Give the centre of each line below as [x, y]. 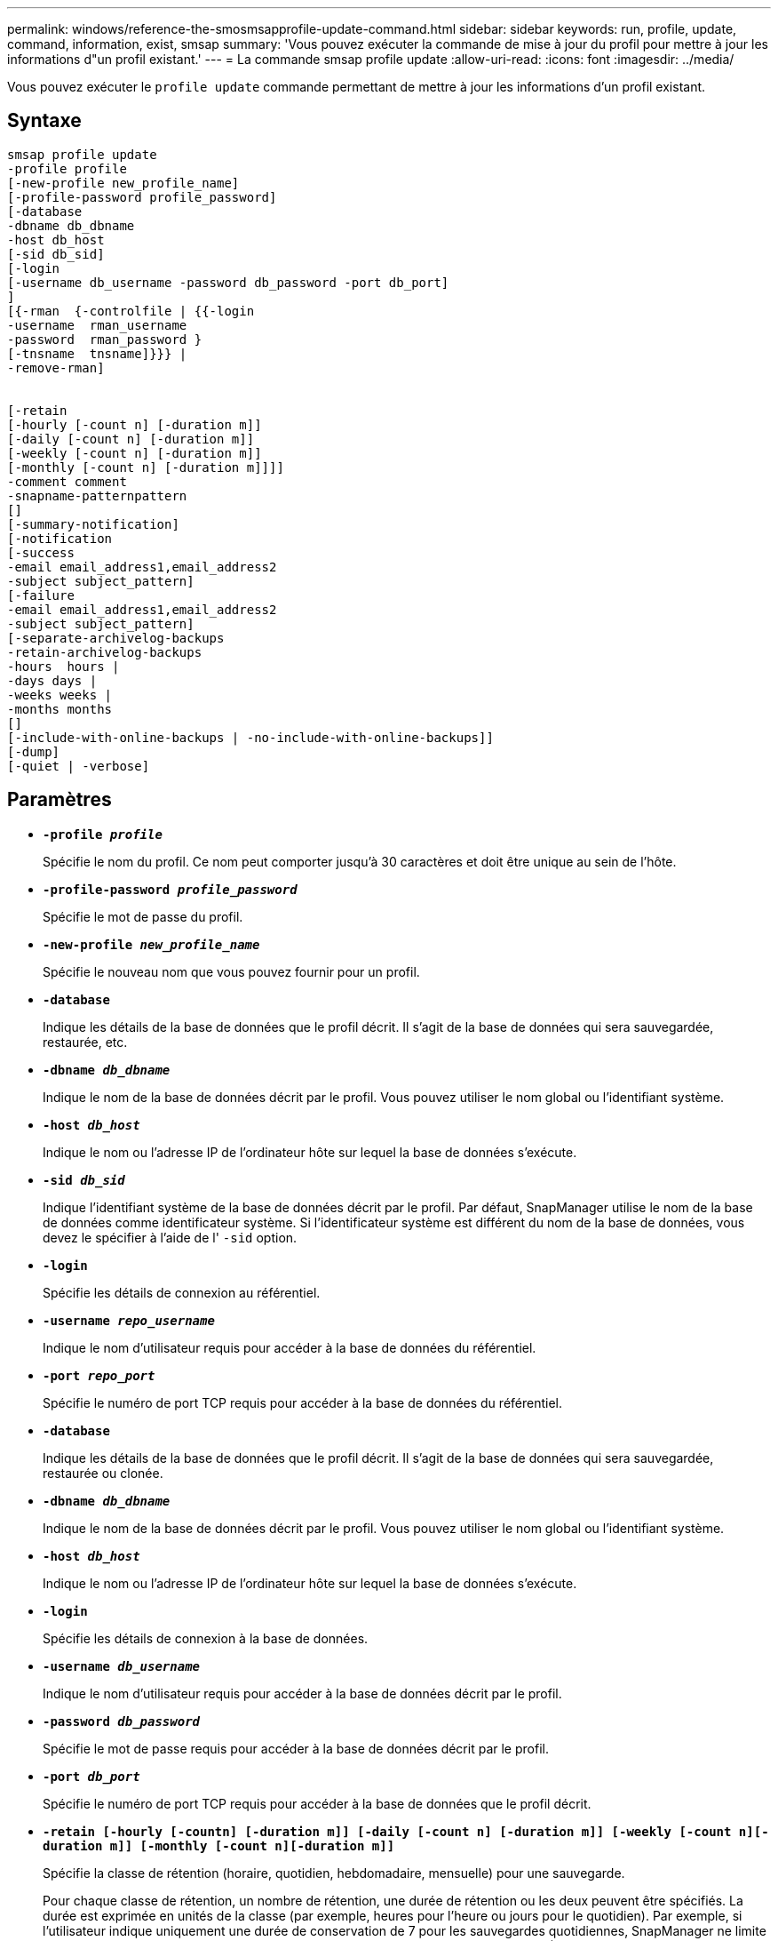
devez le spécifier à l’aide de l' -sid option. [170, 1237]
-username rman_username [97, 325]
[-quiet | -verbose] [79, 766]
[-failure [41, 595]
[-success [41, 552]
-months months [60, 709]
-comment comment [67, 481]
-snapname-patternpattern [97, 495]
